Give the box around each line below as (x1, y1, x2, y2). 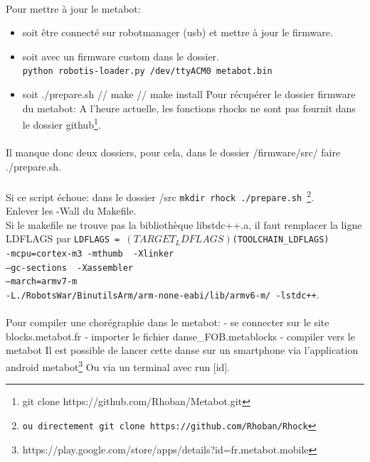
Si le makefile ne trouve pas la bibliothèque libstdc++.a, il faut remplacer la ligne (6, 217, 362, 232)
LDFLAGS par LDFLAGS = (6, 231, 120, 246)
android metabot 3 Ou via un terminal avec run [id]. (6, 358, 231, 374)
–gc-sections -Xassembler (6, 262, 133, 273)
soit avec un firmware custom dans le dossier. (22, 48, 219, 63)
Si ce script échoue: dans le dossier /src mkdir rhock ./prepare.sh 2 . (6, 187, 314, 204)
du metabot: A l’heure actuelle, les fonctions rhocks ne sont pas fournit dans (22, 100, 356, 115)
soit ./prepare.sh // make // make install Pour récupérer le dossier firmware (22, 87, 356, 102)
